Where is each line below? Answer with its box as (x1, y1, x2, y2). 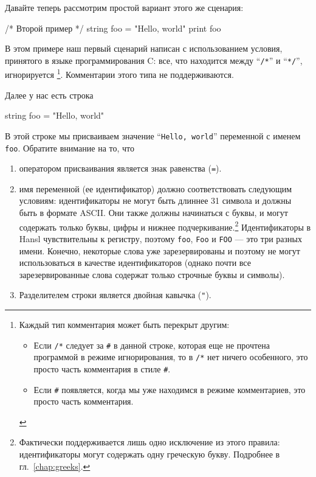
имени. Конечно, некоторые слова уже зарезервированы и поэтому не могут (19, 244, 300, 257)
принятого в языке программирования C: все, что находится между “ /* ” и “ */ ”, (5, 54, 303, 66)
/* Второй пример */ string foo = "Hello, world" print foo (5, 21, 221, 34)
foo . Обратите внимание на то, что (5, 141, 134, 154)
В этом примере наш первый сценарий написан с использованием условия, (5, 42, 283, 55)
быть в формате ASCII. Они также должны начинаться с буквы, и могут (19, 206, 288, 219)
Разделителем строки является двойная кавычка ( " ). (19, 288, 211, 301)
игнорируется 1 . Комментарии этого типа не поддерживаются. (5, 66, 234, 81)
